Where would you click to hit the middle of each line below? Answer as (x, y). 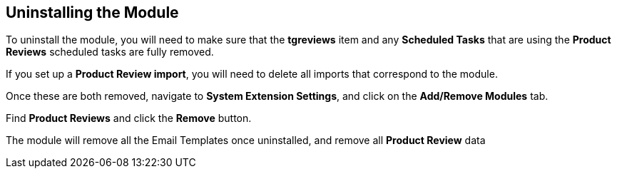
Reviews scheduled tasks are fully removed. (110, 52)
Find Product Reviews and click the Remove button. (129, 118)
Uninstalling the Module (92, 12)
